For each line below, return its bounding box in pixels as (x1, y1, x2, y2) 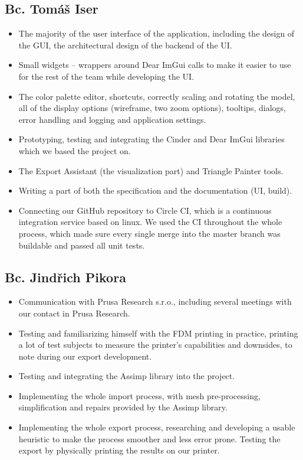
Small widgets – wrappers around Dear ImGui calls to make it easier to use (18, 58, 291, 71)
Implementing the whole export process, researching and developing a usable (18, 421, 295, 433)
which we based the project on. (18, 144, 131, 156)
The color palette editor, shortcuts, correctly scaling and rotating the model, (18, 90, 295, 102)
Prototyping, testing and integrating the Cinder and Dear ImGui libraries (18, 133, 285, 145)
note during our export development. (18, 350, 152, 362)
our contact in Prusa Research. (18, 306, 130, 319)
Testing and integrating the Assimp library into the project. (18, 370, 235, 382)
